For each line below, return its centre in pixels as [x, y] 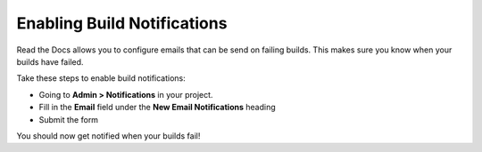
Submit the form [68, 119]
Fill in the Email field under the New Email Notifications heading [157, 108]
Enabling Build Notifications [122, 23]
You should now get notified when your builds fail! [108, 136]
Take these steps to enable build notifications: [101, 78]
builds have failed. [50, 61]
